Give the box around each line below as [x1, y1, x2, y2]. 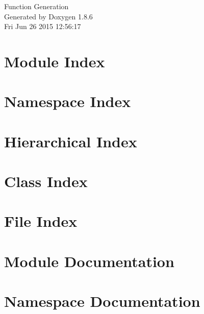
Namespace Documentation [4, 291, 200, 311]
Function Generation [4, 1, 69, 11]
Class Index [4, 171, 88, 192]
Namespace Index [4, 91, 131, 112]
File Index [4, 211, 78, 231]
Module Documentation [4, 250, 174, 271]
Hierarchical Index [4, 130, 137, 151]
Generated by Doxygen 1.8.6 [4, 11, 93, 21]
